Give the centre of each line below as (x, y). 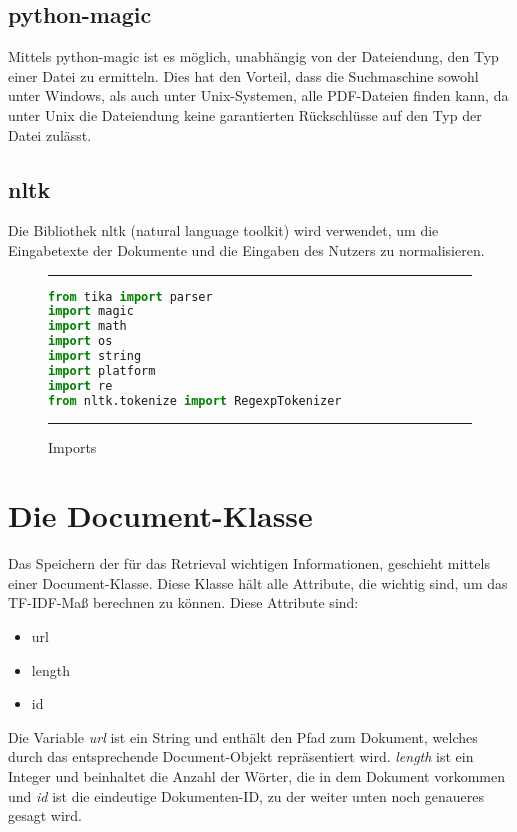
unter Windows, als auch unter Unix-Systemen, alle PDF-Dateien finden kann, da (258, 95)
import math (87, 326)
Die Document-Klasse (160, 515)
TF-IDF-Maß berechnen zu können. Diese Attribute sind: (183, 602)
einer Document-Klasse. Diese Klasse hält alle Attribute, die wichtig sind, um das (258, 582)
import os (80, 341)
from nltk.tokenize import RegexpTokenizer (195, 400)
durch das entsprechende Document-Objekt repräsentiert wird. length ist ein (241, 756)
